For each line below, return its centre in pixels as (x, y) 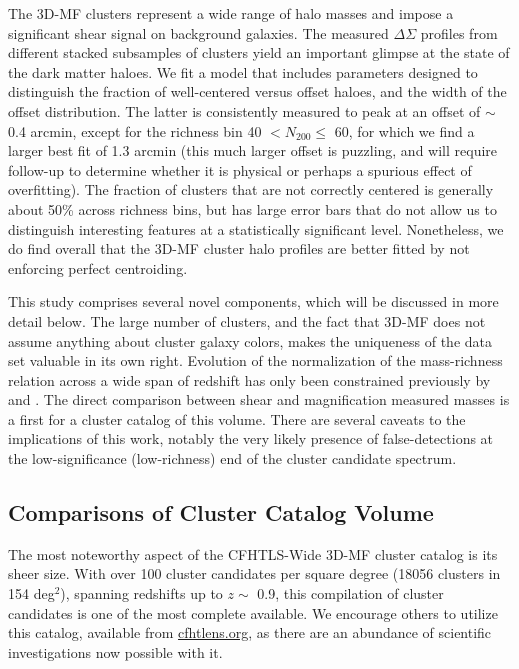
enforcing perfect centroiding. (98, 267)
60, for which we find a (404, 130)
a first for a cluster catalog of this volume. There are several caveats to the (237, 418)
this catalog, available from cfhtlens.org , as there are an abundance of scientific (250, 632)
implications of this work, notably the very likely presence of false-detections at (251, 438)
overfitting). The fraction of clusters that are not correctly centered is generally (251, 189)
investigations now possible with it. (115, 651)
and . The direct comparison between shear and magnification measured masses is (259, 399)
